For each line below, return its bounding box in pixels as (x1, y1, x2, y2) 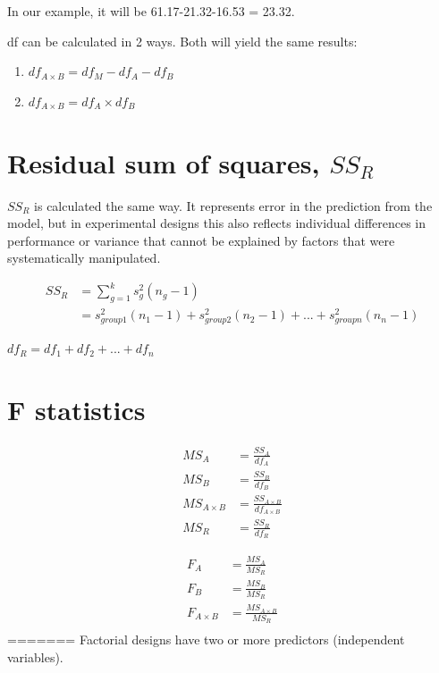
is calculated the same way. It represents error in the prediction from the (34, 196, 433, 215)
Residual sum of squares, (7, 144, 320, 181)
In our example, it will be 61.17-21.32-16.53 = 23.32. (7, 2, 295, 20)
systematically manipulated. (7, 248, 161, 267)
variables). (7, 647, 63, 666)
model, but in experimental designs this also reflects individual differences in (7, 214, 426, 232)
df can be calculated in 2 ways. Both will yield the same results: (7, 31, 358, 50)
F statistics (7, 391, 146, 428)
